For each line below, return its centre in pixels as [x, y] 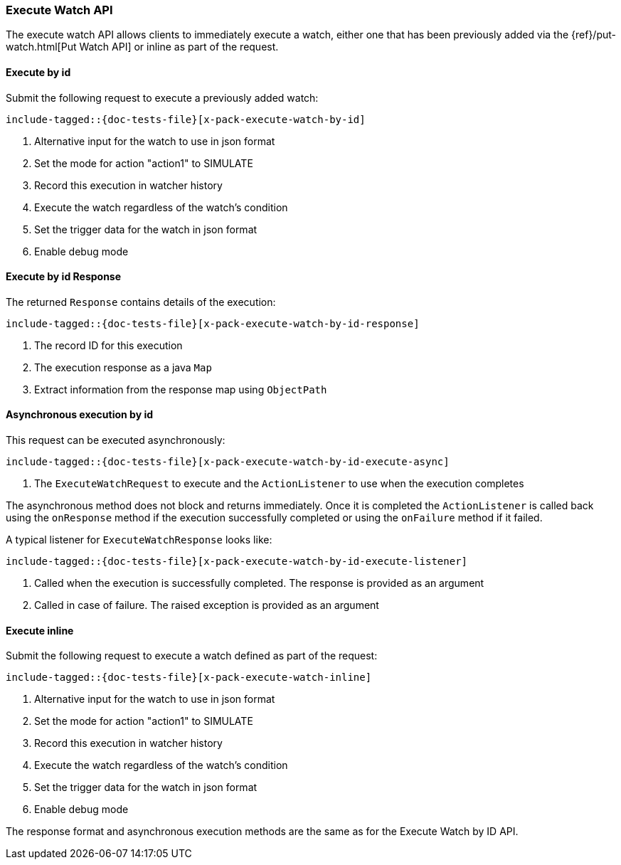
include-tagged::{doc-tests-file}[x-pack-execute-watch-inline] [189, 678]
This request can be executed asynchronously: [116, 440]
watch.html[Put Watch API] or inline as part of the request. [142, 47]
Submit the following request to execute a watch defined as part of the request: [192, 656]
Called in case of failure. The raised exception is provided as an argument [207, 605]
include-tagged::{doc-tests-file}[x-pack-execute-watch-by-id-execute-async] [228, 462]
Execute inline [40, 630]
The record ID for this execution [108, 345]
